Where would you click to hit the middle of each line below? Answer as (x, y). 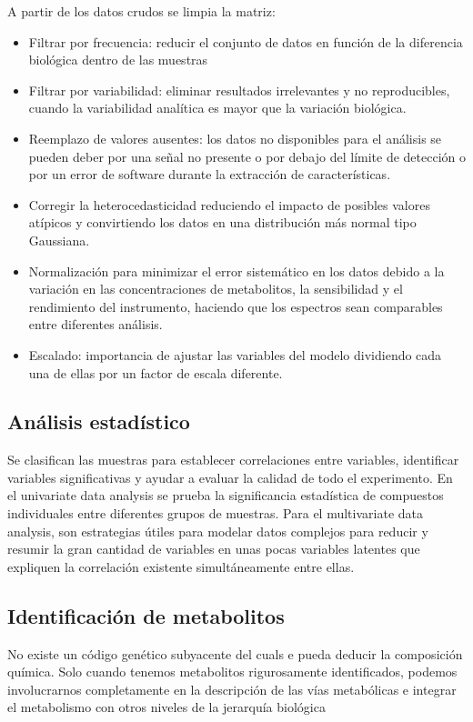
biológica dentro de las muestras (118, 60)
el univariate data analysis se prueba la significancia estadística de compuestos (226, 495)
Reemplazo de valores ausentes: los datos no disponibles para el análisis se (235, 138)
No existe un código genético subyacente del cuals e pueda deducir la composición (235, 653)
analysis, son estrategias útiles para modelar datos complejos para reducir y (218, 531)
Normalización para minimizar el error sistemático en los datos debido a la (236, 271)
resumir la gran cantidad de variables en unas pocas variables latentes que (214, 549)
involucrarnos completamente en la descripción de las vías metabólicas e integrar (232, 689)
